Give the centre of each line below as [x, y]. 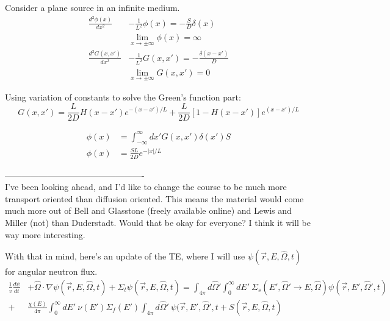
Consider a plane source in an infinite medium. [92, 7]
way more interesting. [45, 234]
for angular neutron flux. [51, 271]
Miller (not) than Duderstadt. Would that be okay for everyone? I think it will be [158, 223]
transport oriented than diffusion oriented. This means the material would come [154, 198]
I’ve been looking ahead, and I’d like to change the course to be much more [146, 187]
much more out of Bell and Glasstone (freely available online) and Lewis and [148, 210]
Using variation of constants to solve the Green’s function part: [123, 97]
